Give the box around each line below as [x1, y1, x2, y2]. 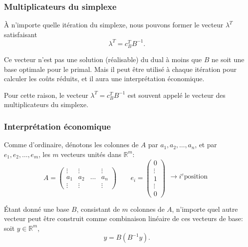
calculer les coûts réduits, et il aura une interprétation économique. [4, 73, 205, 84]
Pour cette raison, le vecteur [4, 90, 88, 100]
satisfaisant [4, 29, 37, 39]
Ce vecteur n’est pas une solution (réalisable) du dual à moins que [4, 54, 202, 65]
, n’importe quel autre [172, 203, 238, 214]
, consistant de [76, 203, 120, 214]
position [184, 173, 208, 180]
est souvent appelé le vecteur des [127, 90, 226, 100]
